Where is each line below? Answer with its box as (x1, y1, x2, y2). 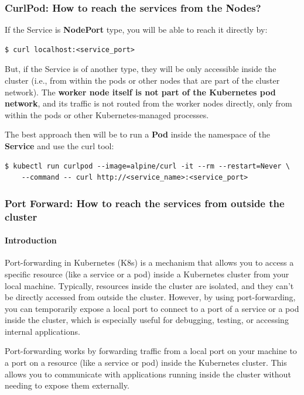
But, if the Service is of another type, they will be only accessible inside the (5, 63, 276, 75)
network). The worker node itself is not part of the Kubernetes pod (5, 85, 276, 98)
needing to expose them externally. (5, 379, 129, 391)
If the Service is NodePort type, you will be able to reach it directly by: (5, 23, 268, 36)
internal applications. (5, 325, 80, 337)
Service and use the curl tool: (5, 139, 114, 152)
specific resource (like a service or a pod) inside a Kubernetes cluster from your (5, 267, 289, 280)
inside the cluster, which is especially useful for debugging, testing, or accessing (5, 314, 289, 326)
